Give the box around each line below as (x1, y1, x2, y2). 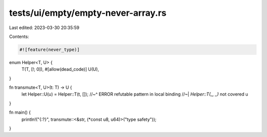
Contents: (9, 34, 29, 39)
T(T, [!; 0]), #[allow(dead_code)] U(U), (21, 67, 99, 72)
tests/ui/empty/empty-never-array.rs (9, 7, 167, 18)
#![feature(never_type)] (19, 47, 80, 52)
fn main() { (9, 109, 31, 115)
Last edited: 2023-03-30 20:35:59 (9, 25, 80, 31)
